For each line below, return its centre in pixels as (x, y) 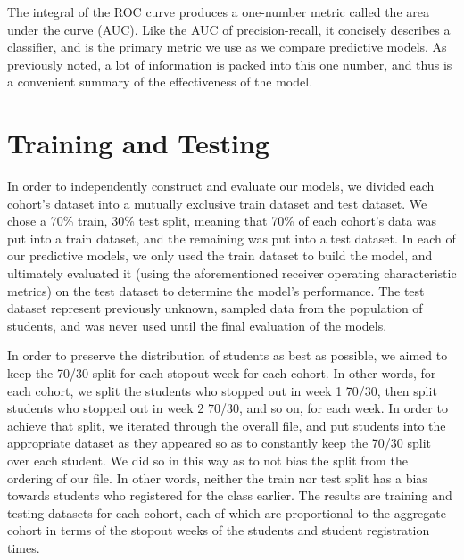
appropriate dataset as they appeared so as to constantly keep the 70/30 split (220, 443)
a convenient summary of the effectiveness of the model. (160, 82)
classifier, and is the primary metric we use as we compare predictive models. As (227, 47)
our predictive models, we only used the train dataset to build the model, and (220, 255)
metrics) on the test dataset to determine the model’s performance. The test (216, 290)
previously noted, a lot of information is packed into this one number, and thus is (230, 64)
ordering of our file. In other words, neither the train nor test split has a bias (217, 478)
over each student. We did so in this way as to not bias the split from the (207, 460)
